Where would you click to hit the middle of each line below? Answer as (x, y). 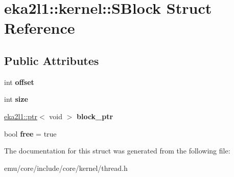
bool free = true (30, 133)
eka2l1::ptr (21, 116)
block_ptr (95, 116)
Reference (40, 28)
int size (16, 99)
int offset (19, 82)
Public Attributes (52, 60)
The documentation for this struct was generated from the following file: (117, 151)
